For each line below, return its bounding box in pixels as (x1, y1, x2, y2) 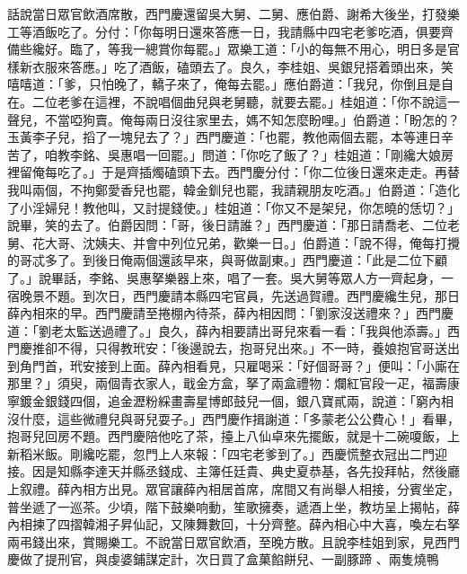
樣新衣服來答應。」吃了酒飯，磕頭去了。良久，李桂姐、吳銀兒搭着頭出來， (7, 57, 441, 75)
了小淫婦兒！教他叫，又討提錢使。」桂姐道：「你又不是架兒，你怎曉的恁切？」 (7, 198, 460, 216)
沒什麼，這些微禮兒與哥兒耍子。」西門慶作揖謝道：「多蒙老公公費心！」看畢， (7, 409, 460, 428)
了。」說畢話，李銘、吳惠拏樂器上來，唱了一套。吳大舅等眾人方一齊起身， (7, 268, 441, 287)
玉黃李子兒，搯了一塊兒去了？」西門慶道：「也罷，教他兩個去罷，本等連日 (7, 128, 441, 146)
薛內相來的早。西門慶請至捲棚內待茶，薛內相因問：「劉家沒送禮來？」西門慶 (7, 304, 454, 322)
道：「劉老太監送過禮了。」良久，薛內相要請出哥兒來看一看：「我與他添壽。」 (7, 321, 447, 340)
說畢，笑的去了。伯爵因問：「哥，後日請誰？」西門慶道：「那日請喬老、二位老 (7, 216, 460, 234)
